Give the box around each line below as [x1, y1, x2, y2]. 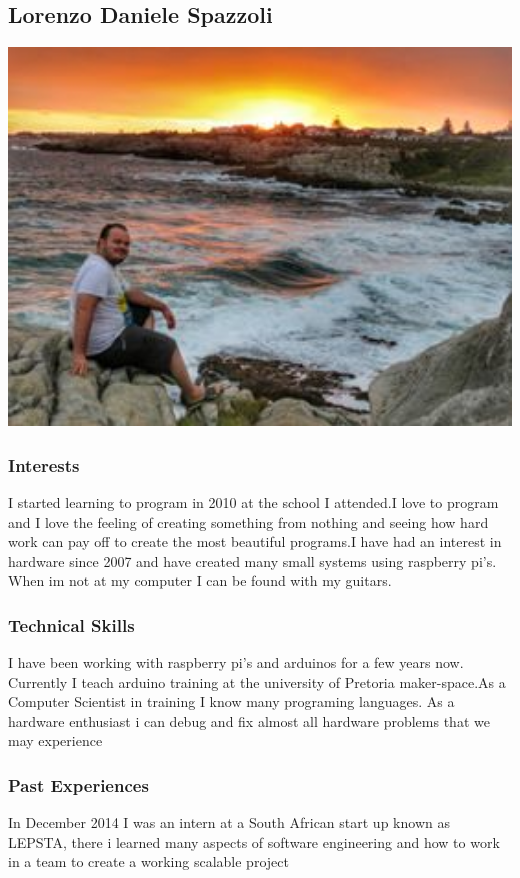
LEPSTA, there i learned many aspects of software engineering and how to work [8, 831, 500, 852]
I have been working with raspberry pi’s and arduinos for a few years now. [8, 652, 464, 673]
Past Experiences [8, 773, 149, 797]
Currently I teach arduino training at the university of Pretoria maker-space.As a [8, 671, 506, 692]
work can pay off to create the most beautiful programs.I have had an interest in [8, 531, 502, 552]
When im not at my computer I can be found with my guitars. [8, 570, 392, 591]
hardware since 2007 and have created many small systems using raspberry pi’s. [8, 550, 497, 571]
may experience [8, 730, 103, 751]
